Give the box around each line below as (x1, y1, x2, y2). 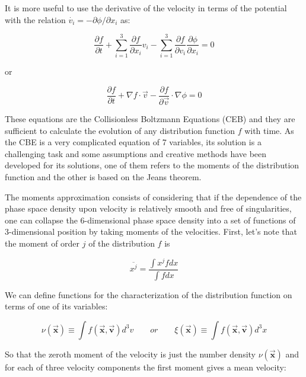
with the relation (5, 13, 66, 25)
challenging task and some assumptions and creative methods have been (5, 147, 267, 159)
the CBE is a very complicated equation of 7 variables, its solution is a (5, 136, 262, 148)
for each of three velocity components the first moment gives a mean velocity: (5, 360, 286, 373)
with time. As (244, 124, 294, 136)
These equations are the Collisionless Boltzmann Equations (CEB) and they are (5, 113, 295, 125)
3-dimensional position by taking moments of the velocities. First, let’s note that (5, 225, 298, 238)
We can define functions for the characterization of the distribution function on (5, 288, 292, 301)
